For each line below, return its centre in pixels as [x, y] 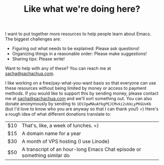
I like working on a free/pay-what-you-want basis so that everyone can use [81, 83]
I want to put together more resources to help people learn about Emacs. [78, 34]
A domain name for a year [51, 134]
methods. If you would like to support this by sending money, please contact [82, 93]
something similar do [46, 156]
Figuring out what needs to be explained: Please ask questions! [76, 49]
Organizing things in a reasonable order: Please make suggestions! [80, 54]
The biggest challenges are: [33, 39]
